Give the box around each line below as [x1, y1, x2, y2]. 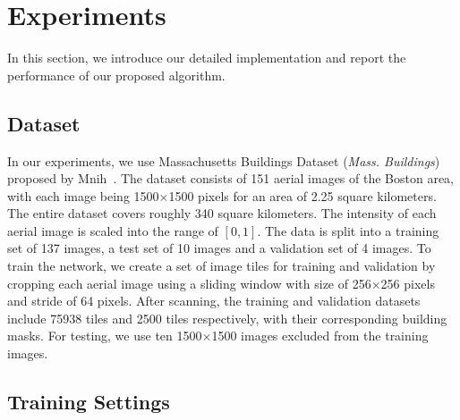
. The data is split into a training [257, 221, 439, 239]
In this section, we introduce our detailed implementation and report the [7, 48, 406, 67]
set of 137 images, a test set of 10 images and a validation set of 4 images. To [7, 239, 431, 257]
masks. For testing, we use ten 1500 [7, 326, 202, 345]
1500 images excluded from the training [211, 326, 429, 345]
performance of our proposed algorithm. [7, 65, 226, 84]
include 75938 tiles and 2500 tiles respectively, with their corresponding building [7, 308, 447, 327]
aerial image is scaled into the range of [7, 221, 218, 239]
